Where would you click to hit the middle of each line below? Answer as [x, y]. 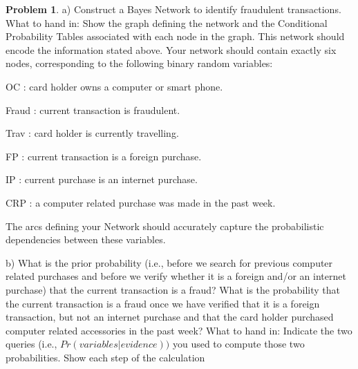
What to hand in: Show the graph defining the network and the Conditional [167, 22]
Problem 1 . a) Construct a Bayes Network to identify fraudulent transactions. [173, 9]
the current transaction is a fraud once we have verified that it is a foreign [163, 303]
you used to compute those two [238, 344]
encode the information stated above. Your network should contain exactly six [171, 49]
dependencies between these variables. [86, 239]
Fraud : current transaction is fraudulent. [93, 110]
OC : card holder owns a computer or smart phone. [114, 86]
